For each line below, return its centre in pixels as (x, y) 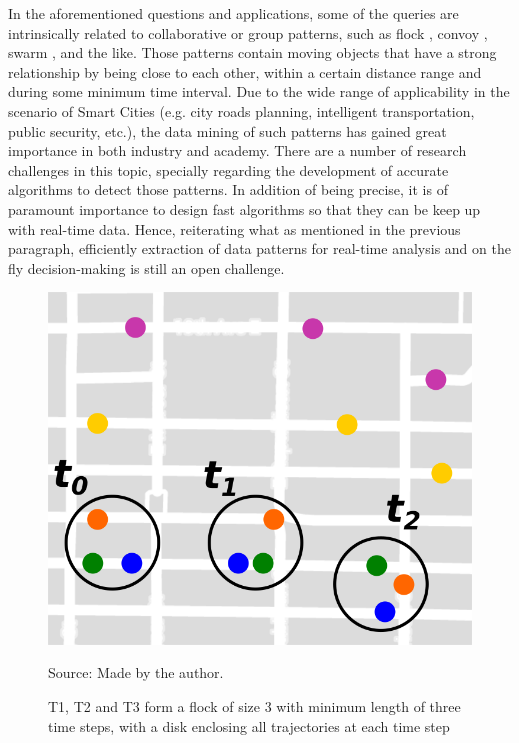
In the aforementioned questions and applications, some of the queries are (233, 13)
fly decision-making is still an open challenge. (146, 267)
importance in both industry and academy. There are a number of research (237, 150)
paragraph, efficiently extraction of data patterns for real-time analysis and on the (259, 248)
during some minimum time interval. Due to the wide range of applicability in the (259, 91)
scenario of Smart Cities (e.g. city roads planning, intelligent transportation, (241, 110)
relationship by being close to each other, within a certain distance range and (245, 71)
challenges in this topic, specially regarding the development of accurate (228, 169)
